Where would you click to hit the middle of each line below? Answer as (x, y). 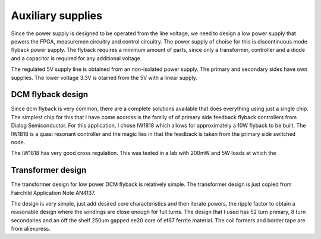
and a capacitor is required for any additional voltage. (76, 58)
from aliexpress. (31, 229)
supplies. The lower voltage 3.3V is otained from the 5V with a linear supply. (104, 77)
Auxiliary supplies (56, 15)
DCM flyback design (50, 94)
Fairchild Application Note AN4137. (53, 193)
